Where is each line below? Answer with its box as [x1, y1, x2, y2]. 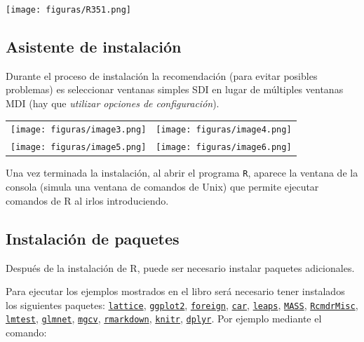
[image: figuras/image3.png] [11, 125, 147, 135]
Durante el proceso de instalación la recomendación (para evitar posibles [6, 68, 318, 83]
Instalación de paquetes [6, 227, 180, 249]
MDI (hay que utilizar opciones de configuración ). [6, 96, 220, 111]
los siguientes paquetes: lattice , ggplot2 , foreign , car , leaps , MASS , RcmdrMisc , [6, 297, 358, 312]
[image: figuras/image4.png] [156, 125, 292, 135]
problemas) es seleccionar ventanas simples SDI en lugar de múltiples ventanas [6, 82, 344, 97]
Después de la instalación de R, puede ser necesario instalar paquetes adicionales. [6, 260, 355, 275]
